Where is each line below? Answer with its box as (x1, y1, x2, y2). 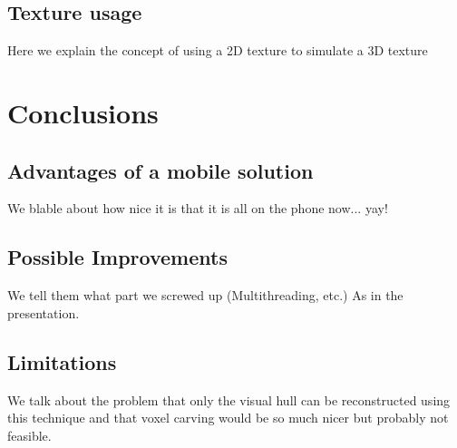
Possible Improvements (7, 243, 228, 271)
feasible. (7, 425, 52, 444)
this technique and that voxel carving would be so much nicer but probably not (7, 408, 449, 427)
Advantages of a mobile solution (7, 156, 314, 184)
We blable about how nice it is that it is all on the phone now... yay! (7, 199, 388, 218)
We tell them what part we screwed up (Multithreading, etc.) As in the (7, 286, 404, 305)
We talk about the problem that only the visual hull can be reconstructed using (7, 390, 451, 409)
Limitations (7, 347, 117, 375)
